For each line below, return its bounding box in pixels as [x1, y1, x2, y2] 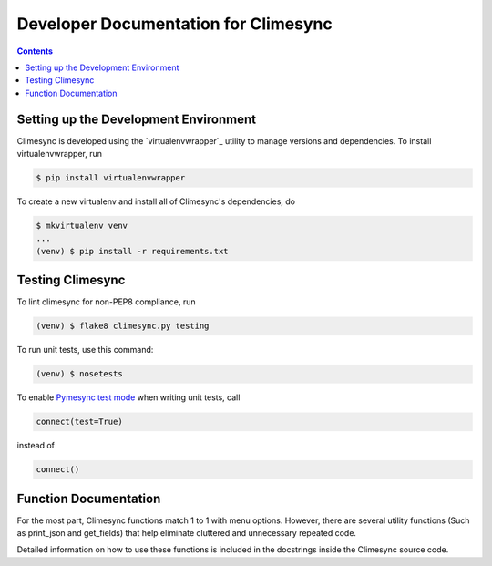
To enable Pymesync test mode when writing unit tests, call [16, 392, 241, 403]
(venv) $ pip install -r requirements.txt [36, 246, 229, 256]
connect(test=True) [36, 417, 123, 427]
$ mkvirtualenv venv [36, 220, 128, 231]
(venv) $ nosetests [36, 369, 123, 379]
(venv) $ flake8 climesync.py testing [36, 321, 210, 332]
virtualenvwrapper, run [16, 149, 103, 160]
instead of [16, 440, 55, 451]
